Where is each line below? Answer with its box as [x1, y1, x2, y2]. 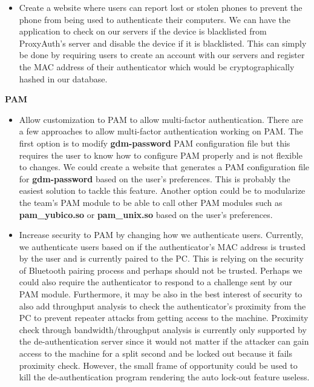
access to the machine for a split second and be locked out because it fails [19, 347, 292, 360]
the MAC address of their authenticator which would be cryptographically [19, 60, 295, 73]
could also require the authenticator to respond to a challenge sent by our [19, 276, 292, 288]
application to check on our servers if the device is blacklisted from [19, 25, 267, 38]
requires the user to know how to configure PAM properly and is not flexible [19, 148, 303, 161]
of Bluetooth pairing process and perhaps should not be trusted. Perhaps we [19, 263, 303, 276]
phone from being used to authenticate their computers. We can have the [19, 13, 291, 25]
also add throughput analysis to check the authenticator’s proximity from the [19, 299, 306, 312]
